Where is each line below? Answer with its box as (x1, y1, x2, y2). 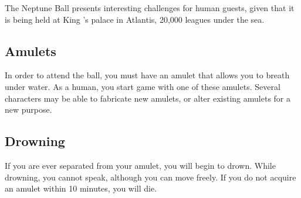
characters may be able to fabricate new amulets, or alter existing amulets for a (5, 92, 290, 104)
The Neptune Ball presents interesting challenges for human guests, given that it (5, 2, 295, 13)
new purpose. (5, 103, 52, 116)
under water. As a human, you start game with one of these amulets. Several (5, 80, 280, 92)
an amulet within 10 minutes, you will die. (5, 182, 157, 194)
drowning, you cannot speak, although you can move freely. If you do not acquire (5, 171, 296, 183)
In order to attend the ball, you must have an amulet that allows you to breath (5, 69, 290, 81)
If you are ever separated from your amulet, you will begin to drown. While (5, 159, 276, 171)
